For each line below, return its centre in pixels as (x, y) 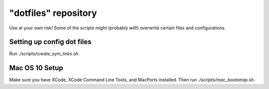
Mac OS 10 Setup (36, 68)
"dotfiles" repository (53, 13)
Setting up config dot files (50, 42)
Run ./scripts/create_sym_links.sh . (44, 54)
